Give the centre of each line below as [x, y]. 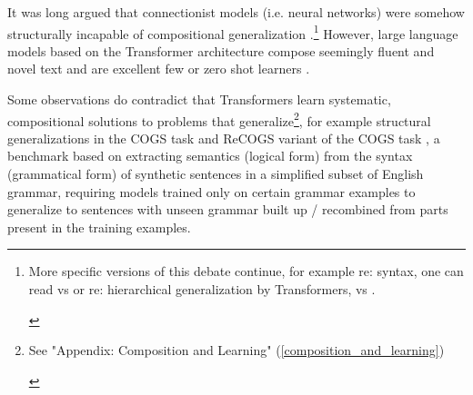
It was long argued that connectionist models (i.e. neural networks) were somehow [236, 12]
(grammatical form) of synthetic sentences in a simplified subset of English [216, 174]
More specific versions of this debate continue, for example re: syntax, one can [246, 271]
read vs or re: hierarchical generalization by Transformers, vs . [202, 289]
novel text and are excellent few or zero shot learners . [159, 69]
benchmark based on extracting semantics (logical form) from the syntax [210, 156]
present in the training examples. [99, 227]
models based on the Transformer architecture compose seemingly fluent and [221, 50]
